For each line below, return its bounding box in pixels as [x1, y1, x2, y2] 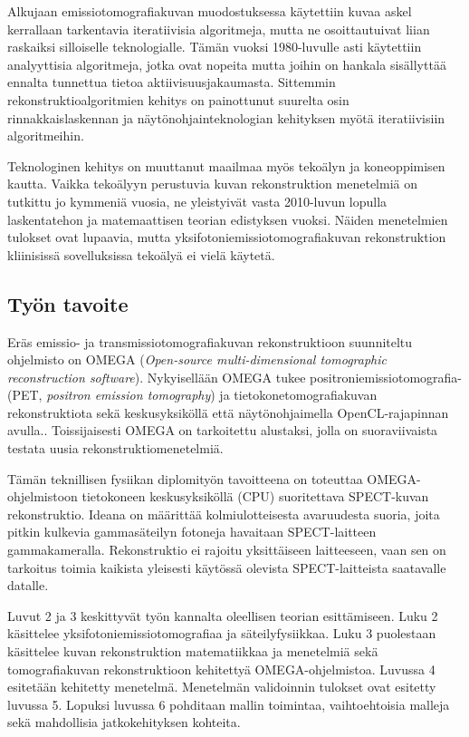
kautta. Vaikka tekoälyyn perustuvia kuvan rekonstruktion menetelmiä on [7, 174, 417, 193]
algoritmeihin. [7, 126, 84, 145]
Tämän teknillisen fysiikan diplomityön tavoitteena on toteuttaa [7, 469, 363, 488]
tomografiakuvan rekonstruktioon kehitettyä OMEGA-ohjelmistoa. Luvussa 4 [7, 659, 435, 678]
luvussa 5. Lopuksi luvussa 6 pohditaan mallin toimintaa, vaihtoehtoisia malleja [7, 694, 450, 713]
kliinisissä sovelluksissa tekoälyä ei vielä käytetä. [7, 245, 275, 264]
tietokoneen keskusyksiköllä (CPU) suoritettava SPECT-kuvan [81, 487, 429, 506]
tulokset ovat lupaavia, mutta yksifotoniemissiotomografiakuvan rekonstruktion [7, 228, 446, 247]
